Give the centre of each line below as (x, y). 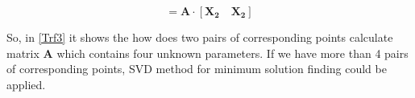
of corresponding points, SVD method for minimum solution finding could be (197, 69)
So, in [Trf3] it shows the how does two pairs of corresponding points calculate (200, 37)
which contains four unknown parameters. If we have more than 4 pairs (232, 53)
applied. (26, 84)
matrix (23, 53)
